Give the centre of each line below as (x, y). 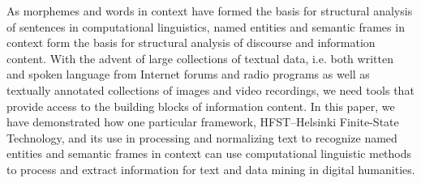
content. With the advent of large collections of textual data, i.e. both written (200, 58)
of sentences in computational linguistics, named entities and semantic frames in (206, 26)
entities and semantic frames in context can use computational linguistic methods (209, 153)
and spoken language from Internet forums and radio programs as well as (188, 74)
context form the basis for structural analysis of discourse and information (191, 43)
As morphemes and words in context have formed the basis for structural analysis (210, 11)
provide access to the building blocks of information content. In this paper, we (201, 106)
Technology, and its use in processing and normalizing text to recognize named (202, 137)
